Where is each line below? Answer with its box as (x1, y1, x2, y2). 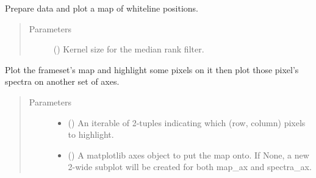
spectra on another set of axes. (5, 75, 120, 88)
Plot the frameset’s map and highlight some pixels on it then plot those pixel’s (5, 63, 299, 76)
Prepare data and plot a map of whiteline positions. (5, 2, 199, 14)
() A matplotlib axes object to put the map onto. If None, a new (68, 148, 309, 161)
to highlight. (68, 128, 114, 141)
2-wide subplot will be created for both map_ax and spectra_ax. (68, 160, 312, 173)
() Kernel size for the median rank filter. (53, 43, 204, 55)
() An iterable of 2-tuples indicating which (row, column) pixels (68, 116, 306, 129)
